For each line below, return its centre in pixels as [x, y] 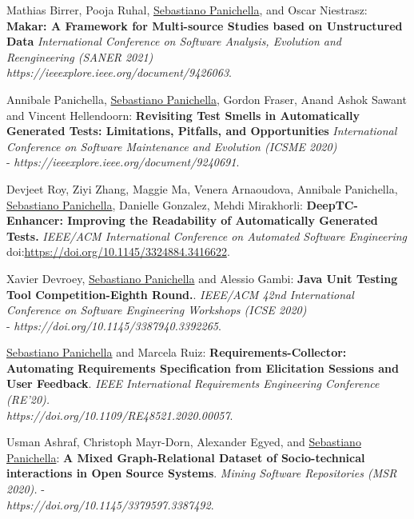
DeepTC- [332, 204]
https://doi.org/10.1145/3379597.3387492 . [110, 504]
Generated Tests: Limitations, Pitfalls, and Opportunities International [202, 131]
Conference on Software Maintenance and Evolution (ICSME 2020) [172, 146]
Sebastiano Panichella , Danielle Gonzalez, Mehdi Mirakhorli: [155, 204]
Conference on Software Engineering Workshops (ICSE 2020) [157, 310]
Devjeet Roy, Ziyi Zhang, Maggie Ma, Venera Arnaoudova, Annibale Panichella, [202, 188]
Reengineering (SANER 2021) [80, 56]
